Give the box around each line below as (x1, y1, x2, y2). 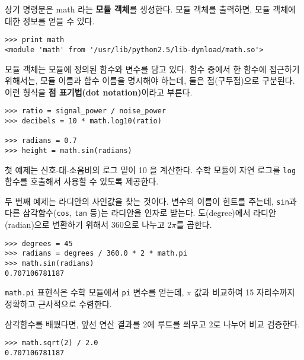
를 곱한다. (176, 218, 212, 231)
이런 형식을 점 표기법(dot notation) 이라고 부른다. (5, 85, 193, 98)
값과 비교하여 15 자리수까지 (194, 286, 295, 298)
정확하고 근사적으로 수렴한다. (5, 298, 112, 310)
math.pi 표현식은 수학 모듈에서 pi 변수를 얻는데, (5, 286, 184, 298)
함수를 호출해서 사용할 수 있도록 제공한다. (5, 175, 159, 187)
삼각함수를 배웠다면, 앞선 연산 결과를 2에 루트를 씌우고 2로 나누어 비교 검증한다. (5, 317, 300, 330)
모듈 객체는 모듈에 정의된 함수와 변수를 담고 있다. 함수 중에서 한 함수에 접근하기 (5, 62, 300, 75)
